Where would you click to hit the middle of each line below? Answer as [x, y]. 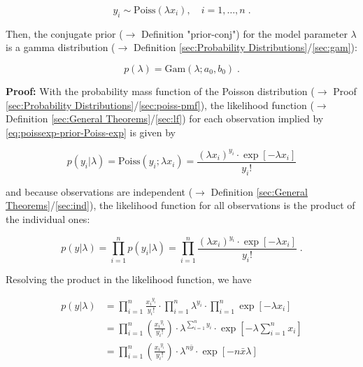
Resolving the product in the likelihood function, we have [129, 279]
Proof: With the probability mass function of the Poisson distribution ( [160, 91]
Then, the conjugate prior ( [64, 33]
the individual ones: [48, 218]
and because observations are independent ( [99, 191]
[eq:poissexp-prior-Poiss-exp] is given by [91, 132]
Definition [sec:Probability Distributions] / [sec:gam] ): [245, 47]
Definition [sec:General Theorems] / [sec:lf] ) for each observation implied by [165, 118]
